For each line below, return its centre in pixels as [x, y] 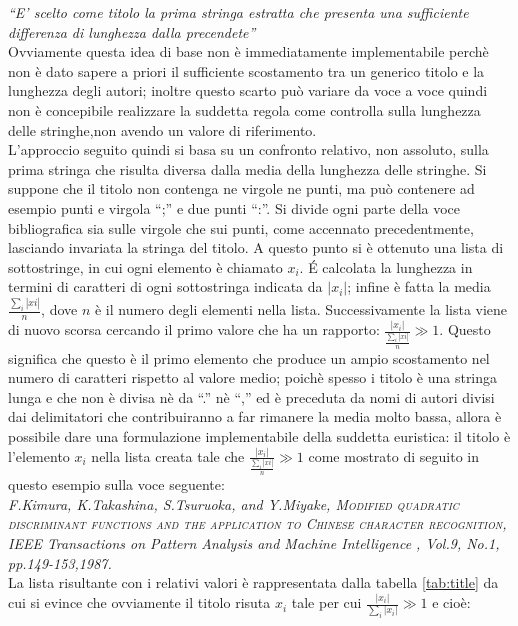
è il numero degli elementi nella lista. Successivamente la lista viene [301, 309]
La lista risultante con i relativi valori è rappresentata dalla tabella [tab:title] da [253, 582]
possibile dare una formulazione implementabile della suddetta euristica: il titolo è [259, 435]
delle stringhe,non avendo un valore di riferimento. [162, 129]
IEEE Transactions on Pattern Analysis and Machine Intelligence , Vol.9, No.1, [254, 543]
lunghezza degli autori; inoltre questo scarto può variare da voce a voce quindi [248, 90]
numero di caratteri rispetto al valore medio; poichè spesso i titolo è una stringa [253, 377]
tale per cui [326, 602]
